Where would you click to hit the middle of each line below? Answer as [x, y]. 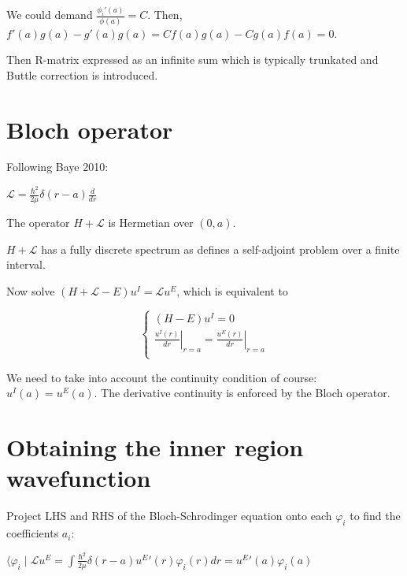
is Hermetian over [151, 222]
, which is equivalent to [232, 290]
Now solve [31, 290]
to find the [375, 516]
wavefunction [79, 478]
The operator [38, 222]
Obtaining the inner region [155, 447]
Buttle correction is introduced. [82, 74]
